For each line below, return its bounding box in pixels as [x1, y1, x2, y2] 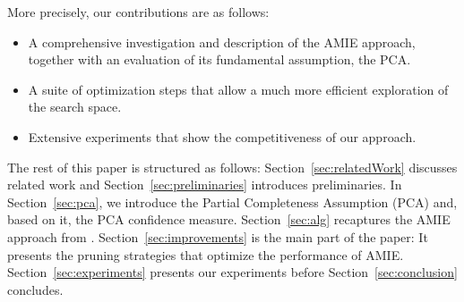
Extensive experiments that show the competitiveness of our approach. [28, 127, 417, 146]
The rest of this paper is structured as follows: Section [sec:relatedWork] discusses [7, 157, 458, 176]
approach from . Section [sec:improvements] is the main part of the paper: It [7, 227, 428, 246]
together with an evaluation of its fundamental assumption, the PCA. [28, 50, 411, 69]
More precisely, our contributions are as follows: [7, 3, 270, 21]
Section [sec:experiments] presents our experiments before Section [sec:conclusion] [7, 263, 458, 281]
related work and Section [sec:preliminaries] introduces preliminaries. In [7, 175, 402, 194]
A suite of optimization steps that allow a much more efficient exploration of [28, 80, 449, 98]
